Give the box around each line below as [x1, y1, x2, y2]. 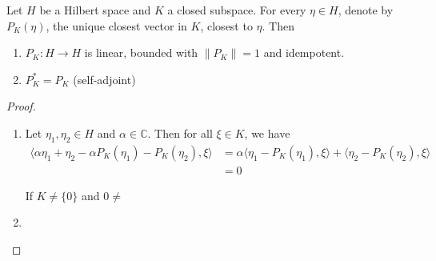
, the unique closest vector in [46, 17, 187, 34]
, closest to [200, 17, 253, 34]
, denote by [338, 2, 394, 18]
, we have [244, 124, 290, 141]
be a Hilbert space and [39, 2, 151, 18]
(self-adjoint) [73, 70, 136, 87]
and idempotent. [263, 44, 345, 61]
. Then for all [147, 124, 213, 141]
